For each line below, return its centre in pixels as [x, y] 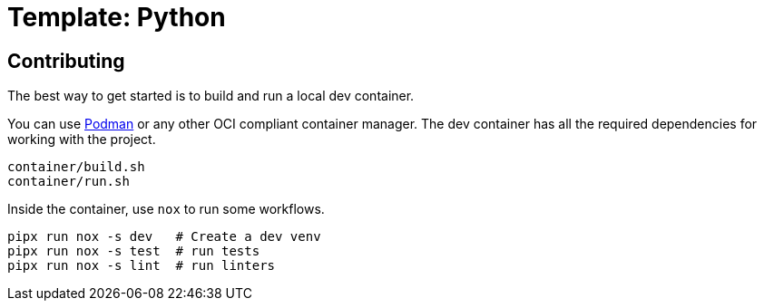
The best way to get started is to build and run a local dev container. [211, 96]
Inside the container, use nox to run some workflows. [166, 209]
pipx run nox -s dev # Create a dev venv [164, 237]
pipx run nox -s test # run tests [134, 251]
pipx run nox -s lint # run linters [142, 266]
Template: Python [117, 17]
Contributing [66, 61]
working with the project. [82, 140]
